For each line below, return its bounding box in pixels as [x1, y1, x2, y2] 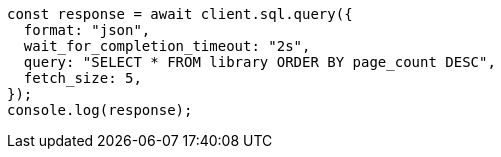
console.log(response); [7, 102, 193, 118]
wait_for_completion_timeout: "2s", [23, 38, 311, 54]
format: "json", [23, 22, 151, 38]
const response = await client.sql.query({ [7, 6, 353, 22]
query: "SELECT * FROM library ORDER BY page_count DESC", [23, 54, 496, 70]
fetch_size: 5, [23, 70, 142, 86]
